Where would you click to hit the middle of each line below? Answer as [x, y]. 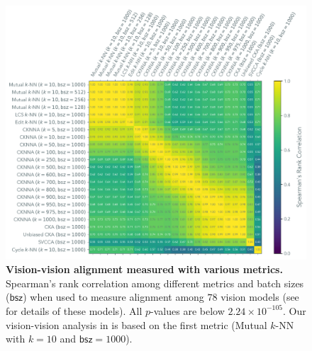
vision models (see [260, 297]
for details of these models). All [74, 310]
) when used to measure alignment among [113, 297]
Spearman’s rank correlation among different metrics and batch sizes [155, 283]
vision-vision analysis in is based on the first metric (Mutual [136, 324]
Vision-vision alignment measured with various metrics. [144, 269]
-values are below [188, 310]
